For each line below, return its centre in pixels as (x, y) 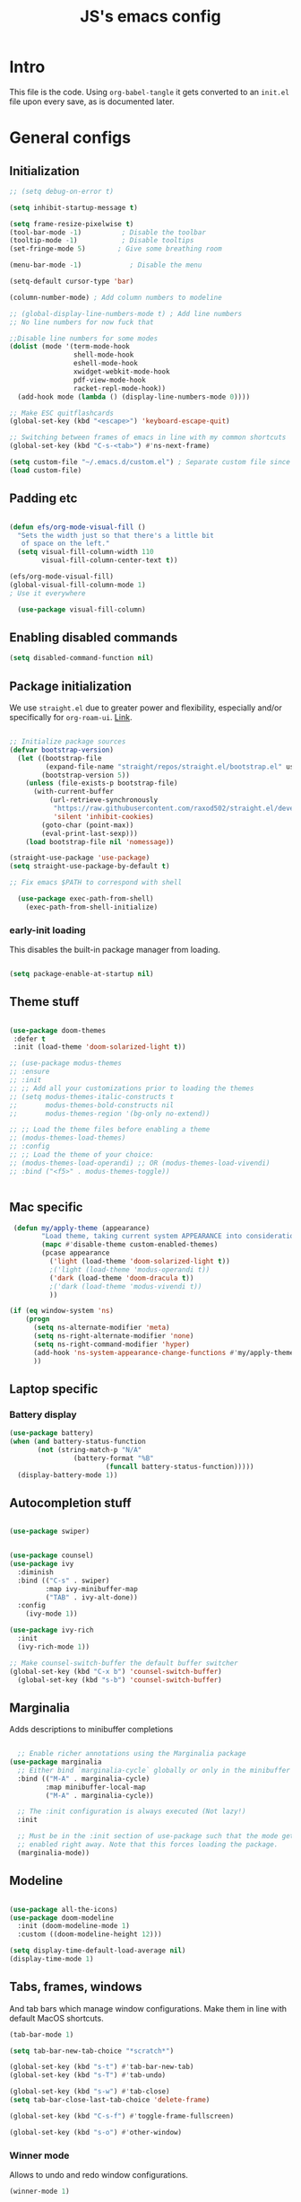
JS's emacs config (150, 17)
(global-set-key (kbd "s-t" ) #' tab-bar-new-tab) (102, 2067)
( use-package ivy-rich (52, 1630)
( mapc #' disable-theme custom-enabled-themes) (130, 1245)
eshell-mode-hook (106, 364)
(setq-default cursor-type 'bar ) (72, 282)
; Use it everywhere (48, 593)
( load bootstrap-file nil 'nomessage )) (100, 841)
